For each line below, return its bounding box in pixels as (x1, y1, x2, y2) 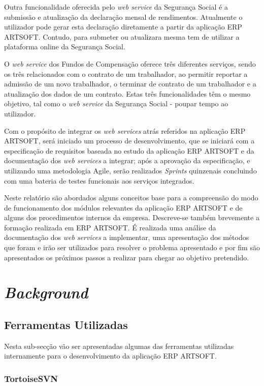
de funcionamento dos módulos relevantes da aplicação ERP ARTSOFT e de (4, 202, 243, 213)
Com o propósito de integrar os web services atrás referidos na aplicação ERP (4, 125, 246, 136)
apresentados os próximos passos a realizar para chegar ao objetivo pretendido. (4, 252, 249, 262)
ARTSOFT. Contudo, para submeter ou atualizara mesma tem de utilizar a (4, 31, 240, 42)
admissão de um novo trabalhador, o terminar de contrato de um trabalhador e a (4, 78, 256, 89)
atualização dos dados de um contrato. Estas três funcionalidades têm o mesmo (4, 88, 251, 99)
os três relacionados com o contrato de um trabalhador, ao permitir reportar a (4, 68, 248, 79)
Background (4, 282, 88, 303)
